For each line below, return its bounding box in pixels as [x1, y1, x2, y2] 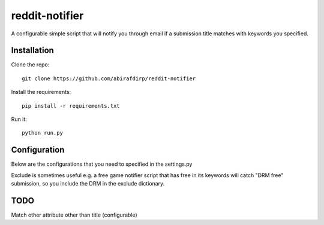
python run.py [22, 129, 63, 136]
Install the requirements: [11, 89, 71, 96]
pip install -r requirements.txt [22, 102, 120, 109]
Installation [11, 45, 54, 56]
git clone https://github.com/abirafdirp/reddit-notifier [22, 75, 196, 82]
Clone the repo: [11, 61, 50, 68]
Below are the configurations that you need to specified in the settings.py [11, 160, 193, 168]
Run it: [11, 115, 27, 123]
